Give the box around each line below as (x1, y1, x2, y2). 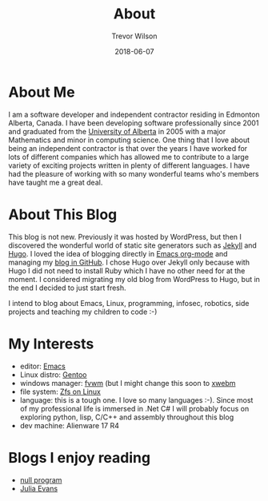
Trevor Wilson (111, 31, 158, 41)
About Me (8, 83, 75, 101)
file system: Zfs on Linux (19, 387, 102, 396)
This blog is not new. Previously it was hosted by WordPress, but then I (8, 232, 242, 241)
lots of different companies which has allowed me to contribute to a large (8, 152, 250, 161)
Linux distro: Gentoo (19, 369, 87, 380)
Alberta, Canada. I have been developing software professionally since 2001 (8, 117, 259, 128)
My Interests (8, 335, 94, 352)
